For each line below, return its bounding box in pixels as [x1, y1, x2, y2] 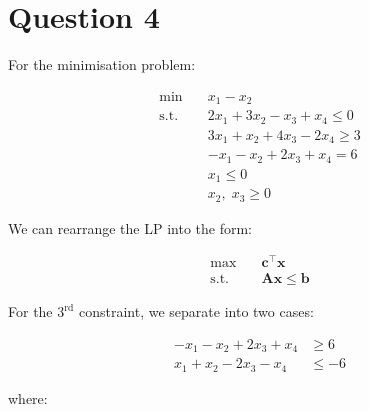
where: [8, 387, 48, 408]
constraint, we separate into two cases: [78, 301, 314, 322]
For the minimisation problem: [8, 54, 196, 75]
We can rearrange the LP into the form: [8, 217, 252, 238]
